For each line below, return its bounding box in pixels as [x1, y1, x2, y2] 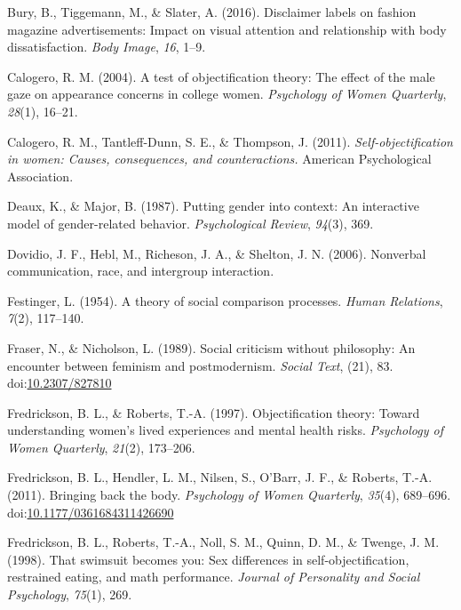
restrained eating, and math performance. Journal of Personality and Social [7, 567, 420, 586]
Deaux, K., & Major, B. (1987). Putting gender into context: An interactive [7, 197, 419, 215]
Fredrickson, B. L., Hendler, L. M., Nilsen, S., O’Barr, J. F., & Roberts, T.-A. [7, 468, 433, 486]
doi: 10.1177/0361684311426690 [7, 502, 174, 521]
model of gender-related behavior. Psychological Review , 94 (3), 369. [7, 213, 374, 232]
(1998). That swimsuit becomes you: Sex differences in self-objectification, [7, 550, 409, 568]
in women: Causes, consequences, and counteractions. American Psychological [7, 149, 432, 168]
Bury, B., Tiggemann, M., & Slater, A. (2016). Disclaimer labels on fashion [7, 3, 417, 20]
